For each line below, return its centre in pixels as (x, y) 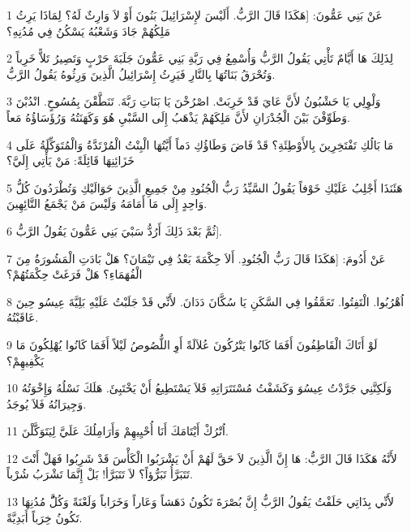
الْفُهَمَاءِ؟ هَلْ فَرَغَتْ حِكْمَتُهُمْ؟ (75, 274)
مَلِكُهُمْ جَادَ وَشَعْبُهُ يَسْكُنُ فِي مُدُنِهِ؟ (88, 30)
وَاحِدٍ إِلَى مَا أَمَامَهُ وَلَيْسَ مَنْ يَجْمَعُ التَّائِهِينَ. (107, 203)
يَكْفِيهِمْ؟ (26, 360)
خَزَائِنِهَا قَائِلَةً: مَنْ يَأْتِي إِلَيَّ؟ (71, 160)
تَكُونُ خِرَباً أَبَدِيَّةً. (45, 517)
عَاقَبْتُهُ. (23, 317)
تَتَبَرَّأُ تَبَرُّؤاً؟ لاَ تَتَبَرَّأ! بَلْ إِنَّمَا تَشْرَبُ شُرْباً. (100, 474)
